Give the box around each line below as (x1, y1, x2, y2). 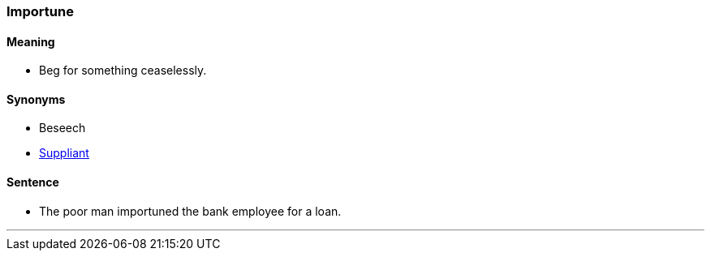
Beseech (39, 121, 86, 135)
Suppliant (39, 146, 89, 161)
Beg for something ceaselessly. (39, 63, 207, 78)
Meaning (6, 34, 55, 49)
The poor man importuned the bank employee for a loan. (39, 203, 342, 218)
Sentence (6, 175, 59, 190)
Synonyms (6, 92, 66, 106)
